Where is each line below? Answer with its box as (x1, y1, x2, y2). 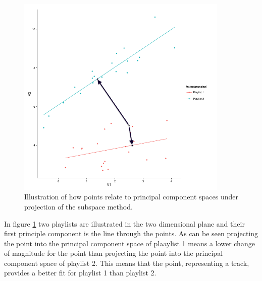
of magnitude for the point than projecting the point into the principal (4, 248, 223, 258)
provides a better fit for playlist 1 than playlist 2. (4, 267, 156, 278)
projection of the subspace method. (24, 201, 133, 212)
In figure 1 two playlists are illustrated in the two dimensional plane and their (4, 218, 245, 229)
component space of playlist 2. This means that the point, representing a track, (4, 257, 249, 268)
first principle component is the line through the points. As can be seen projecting (4, 228, 258, 239)
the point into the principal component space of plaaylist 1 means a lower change (4, 238, 255, 248)
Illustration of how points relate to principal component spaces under (24, 191, 238, 202)
